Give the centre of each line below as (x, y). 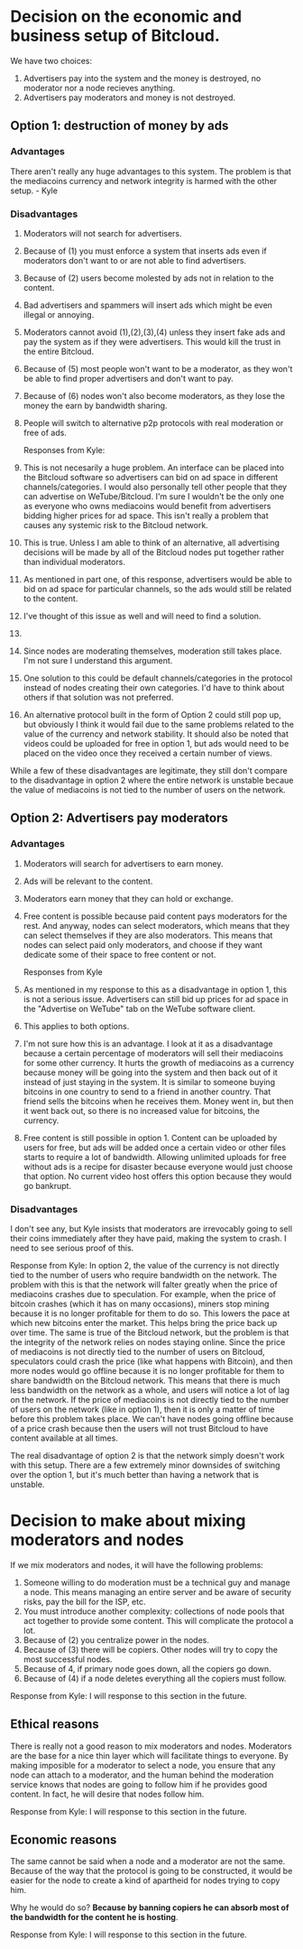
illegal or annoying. (59, 314)
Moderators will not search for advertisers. (103, 233)
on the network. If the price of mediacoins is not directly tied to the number (150, 1399)
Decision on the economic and (126, 17)
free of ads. (45, 432)
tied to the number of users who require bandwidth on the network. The (144, 1275)
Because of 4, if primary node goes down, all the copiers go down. (147, 1668)
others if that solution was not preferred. (98, 697)
